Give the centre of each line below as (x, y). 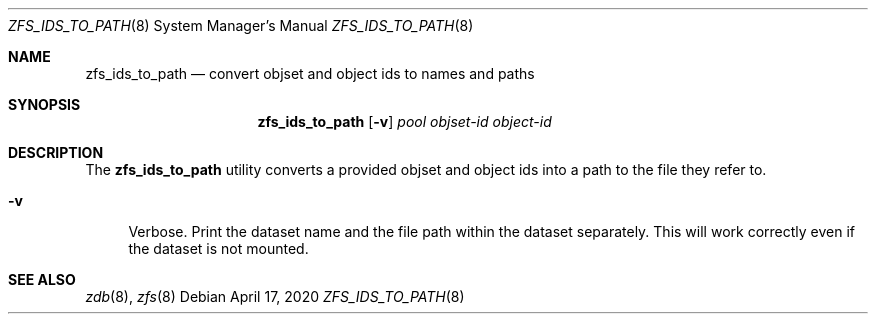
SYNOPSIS (44, 104)
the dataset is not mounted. (218, 248)
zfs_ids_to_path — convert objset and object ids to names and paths (310, 73)
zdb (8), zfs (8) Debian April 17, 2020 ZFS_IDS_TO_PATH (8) (275, 296)
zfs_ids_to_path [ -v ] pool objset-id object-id (404, 121)
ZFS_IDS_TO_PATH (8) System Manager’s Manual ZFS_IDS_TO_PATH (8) (241, 25)
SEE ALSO (42, 279)
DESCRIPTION (56, 152)
